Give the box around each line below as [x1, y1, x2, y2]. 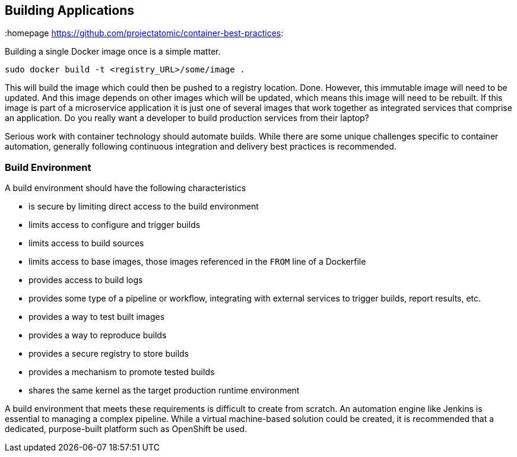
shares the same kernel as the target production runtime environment [28, 385, 300, 396]
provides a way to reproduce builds [28, 330, 167, 341]
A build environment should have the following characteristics [5, 183, 246, 193]
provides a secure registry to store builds [28, 348, 189, 359]
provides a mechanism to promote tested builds [28, 367, 215, 377]
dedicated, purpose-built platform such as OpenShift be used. [5, 424, 248, 434]
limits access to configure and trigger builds [28, 220, 201, 230]
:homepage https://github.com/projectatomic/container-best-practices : [5, 28, 284, 39]
